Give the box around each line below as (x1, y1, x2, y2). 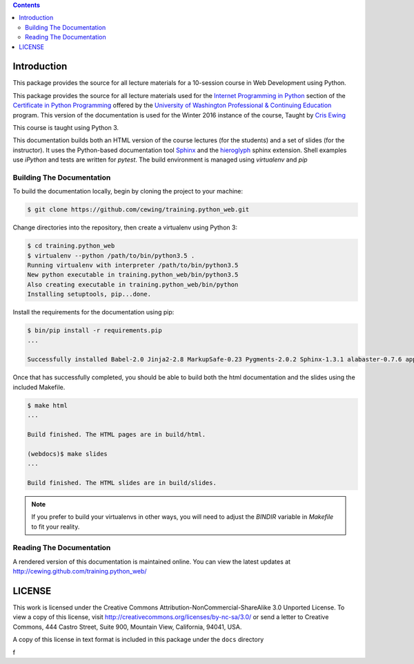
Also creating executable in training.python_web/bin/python (27, 281, 239, 288)
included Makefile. (12, 383, 66, 391)
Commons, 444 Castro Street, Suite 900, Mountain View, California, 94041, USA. (12, 623, 242, 631)
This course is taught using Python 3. (12, 124, 119, 132)
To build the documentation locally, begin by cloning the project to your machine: (12, 187, 244, 196)
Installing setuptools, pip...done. (27, 290, 152, 298)
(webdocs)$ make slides (27, 450, 108, 457)
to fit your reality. (31, 522, 80, 531)
